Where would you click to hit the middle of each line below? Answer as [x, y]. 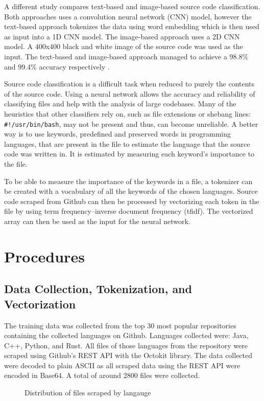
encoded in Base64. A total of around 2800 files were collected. [102, 375]
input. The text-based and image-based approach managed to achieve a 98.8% [126, 56]
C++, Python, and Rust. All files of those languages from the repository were [126, 345]
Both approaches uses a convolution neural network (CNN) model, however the [128, 16]
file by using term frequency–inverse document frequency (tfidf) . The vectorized [129, 211]
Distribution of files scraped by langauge [88, 393]
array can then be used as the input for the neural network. [97, 221]
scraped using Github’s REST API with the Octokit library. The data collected [128, 355]
